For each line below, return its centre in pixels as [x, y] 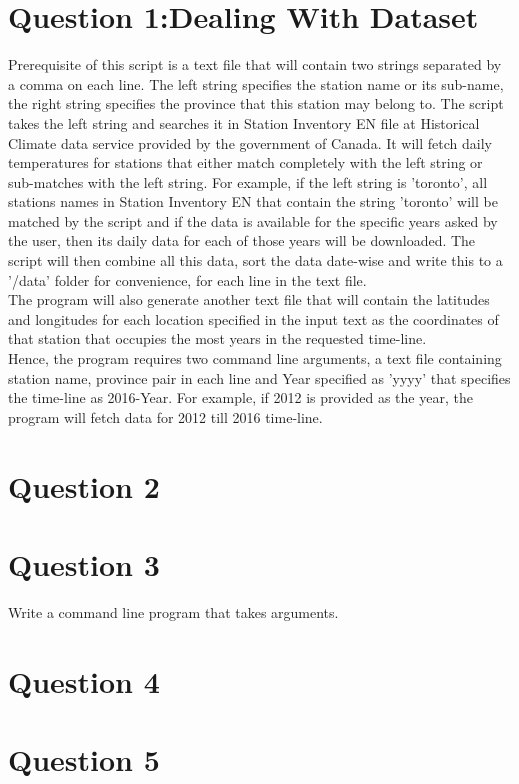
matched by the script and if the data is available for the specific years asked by [253, 220]
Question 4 [84, 680]
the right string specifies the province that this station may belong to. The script [256, 103]
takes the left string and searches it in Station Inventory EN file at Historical [244, 122]
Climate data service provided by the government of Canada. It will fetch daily [250, 142]
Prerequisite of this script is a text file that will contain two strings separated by [255, 64]
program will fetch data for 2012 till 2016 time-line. [165, 416]
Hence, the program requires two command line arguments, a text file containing [255, 358]
